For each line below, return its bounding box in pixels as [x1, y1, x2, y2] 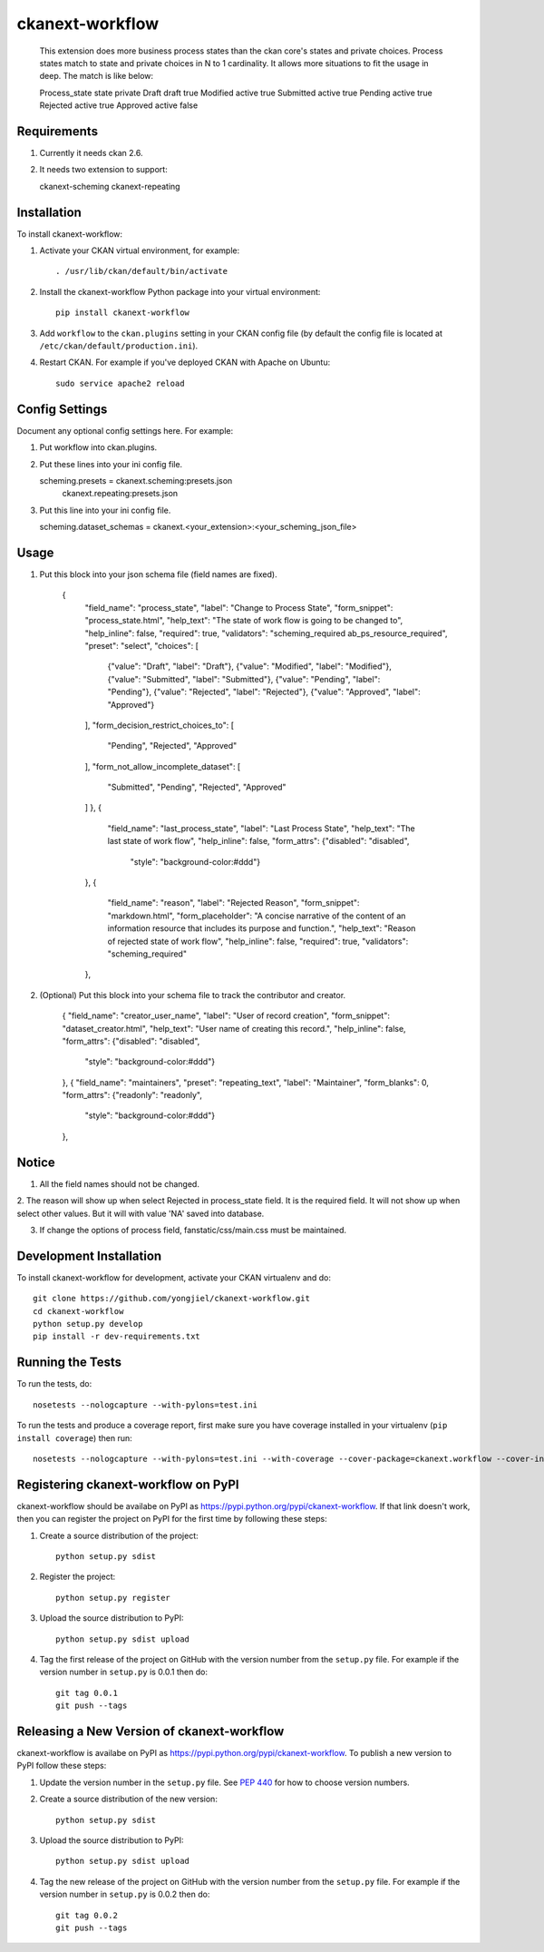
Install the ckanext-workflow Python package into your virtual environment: [39, 286, 321, 297]
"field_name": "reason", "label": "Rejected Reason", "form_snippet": [107, 898, 360, 908]
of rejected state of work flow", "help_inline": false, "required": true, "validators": [107, 936, 409, 947]
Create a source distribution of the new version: [39, 1793, 218, 1805]
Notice [16, 1154, 56, 1170]
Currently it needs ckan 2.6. [39, 148, 143, 159]
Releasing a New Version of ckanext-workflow [16, 1723, 285, 1739]
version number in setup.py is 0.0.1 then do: [39, 1666, 209, 1678]
